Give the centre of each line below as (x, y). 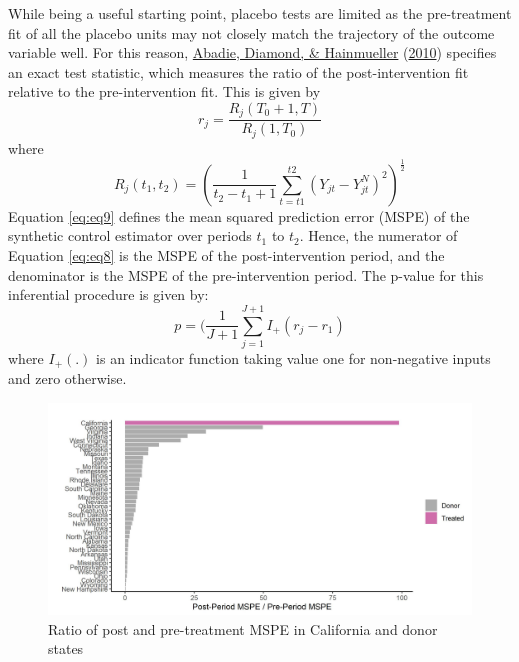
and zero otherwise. (67, 378)
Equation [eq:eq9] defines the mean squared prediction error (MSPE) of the (239, 215)
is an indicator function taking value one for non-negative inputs (293, 357)
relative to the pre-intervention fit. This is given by (164, 91)
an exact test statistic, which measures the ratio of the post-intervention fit (238, 71)
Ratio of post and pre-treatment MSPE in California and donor (243, 628)
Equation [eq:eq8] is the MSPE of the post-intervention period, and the (226, 255)
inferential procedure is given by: (108, 294)
